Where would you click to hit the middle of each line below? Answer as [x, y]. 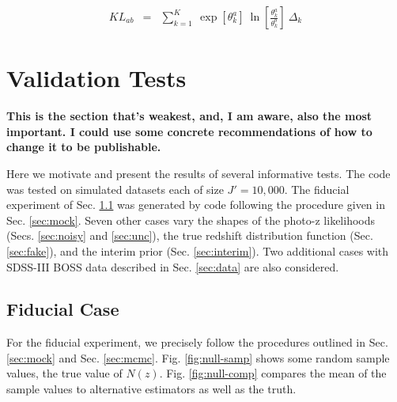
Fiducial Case [63, 309]
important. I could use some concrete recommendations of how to [189, 131]
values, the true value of [64, 373]
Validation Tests [96, 78]
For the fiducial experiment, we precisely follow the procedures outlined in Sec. [197, 342]
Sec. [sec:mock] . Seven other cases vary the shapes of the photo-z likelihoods [191, 220]
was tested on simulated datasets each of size [115, 189]
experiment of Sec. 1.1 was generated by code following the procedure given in [196, 205]
